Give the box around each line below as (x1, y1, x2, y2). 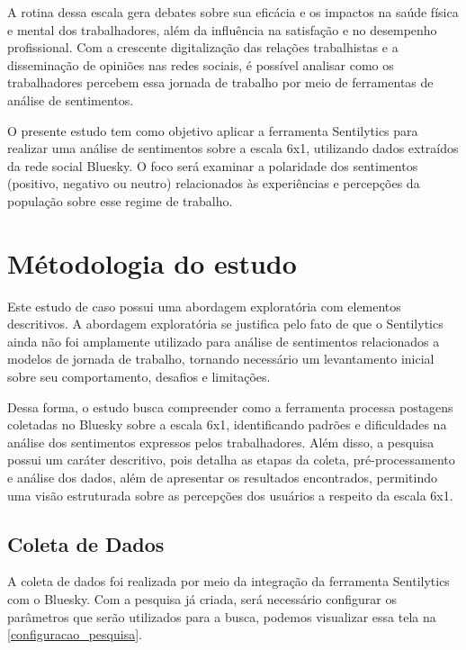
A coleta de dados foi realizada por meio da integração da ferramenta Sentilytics (7, 572, 450, 591)
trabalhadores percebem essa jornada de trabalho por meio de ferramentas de (7, 73, 434, 92)
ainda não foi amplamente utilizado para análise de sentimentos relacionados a (7, 331, 440, 350)
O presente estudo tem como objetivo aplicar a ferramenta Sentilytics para (7, 121, 418, 140)
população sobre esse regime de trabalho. (7, 191, 233, 210)
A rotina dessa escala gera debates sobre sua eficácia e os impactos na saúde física (7, 3, 459, 21)
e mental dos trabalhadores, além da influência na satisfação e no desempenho (7, 20, 437, 39)
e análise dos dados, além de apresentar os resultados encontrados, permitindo (7, 468, 437, 486)
